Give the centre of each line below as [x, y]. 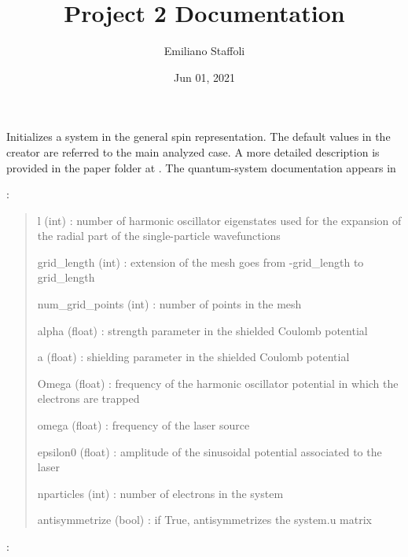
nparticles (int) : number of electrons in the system [160, 493]
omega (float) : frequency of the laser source [143, 425]
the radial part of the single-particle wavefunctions [159, 236]
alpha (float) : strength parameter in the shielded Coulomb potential [202, 330]
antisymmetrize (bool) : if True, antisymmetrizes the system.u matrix [204, 520]
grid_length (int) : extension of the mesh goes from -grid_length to [200, 262]
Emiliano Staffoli [204, 51]
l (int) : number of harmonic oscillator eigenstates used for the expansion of [219, 220]
